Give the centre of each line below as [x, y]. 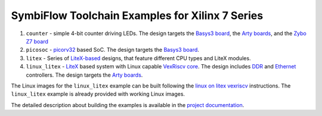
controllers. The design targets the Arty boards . [84, 75]
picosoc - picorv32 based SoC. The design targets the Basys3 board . [113, 50]
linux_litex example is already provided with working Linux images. [98, 94]
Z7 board [37, 41]
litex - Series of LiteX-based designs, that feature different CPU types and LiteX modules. [138, 58]
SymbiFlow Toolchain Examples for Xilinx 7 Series [137, 15]
